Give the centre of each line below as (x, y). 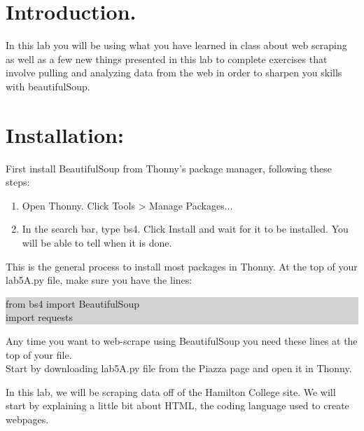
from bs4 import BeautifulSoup (72, 303)
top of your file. (39, 354)
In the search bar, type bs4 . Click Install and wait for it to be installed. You (185, 229)
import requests (39, 317)
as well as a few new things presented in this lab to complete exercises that (167, 59)
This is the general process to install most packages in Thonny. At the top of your (182, 266)
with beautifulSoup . (48, 86)
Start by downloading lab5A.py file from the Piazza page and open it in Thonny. (179, 368)
